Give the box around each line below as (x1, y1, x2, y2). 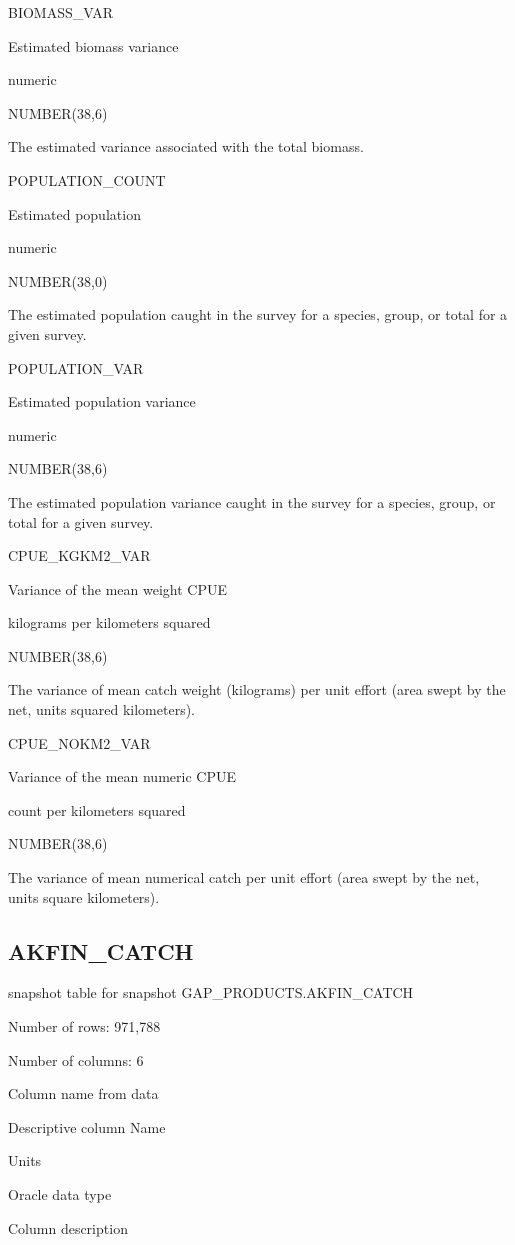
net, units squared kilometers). (8, 699, 195, 720)
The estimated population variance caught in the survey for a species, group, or (8, 491, 496, 512)
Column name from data (8, 1083, 159, 1104)
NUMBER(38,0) (8, 270, 108, 291)
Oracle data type (8, 1183, 112, 1204)
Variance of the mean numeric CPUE (8, 766, 236, 787)
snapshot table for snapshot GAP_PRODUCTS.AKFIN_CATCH (8, 982, 414, 1003)
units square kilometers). (8, 886, 160, 907)
